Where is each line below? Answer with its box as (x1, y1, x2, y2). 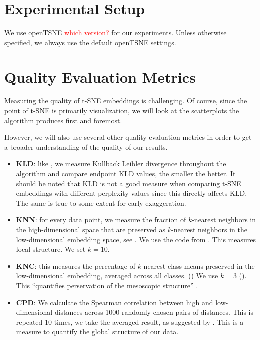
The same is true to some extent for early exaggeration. (16, 197, 186, 208)
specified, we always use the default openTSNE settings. (4, 37, 176, 47)
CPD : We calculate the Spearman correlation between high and (16, 297, 213, 307)
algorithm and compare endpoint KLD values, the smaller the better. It (16, 168, 236, 178)
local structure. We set (16, 244, 86, 254)
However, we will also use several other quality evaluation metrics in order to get (4, 132, 252, 142)
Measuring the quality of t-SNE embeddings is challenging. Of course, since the (4, 95, 247, 106)
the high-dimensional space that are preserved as (16, 224, 166, 234)
